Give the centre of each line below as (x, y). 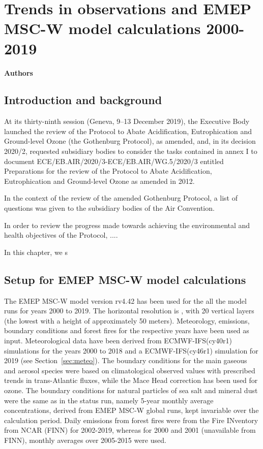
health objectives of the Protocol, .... (61, 235)
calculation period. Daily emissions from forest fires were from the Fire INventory (131, 420)
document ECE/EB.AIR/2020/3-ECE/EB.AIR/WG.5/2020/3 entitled (114, 161)
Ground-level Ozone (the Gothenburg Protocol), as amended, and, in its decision (130, 141)
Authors (19, 72)
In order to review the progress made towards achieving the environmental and (127, 225)
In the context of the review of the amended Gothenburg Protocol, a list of (121, 198)
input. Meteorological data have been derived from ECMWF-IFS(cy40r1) (118, 340)
